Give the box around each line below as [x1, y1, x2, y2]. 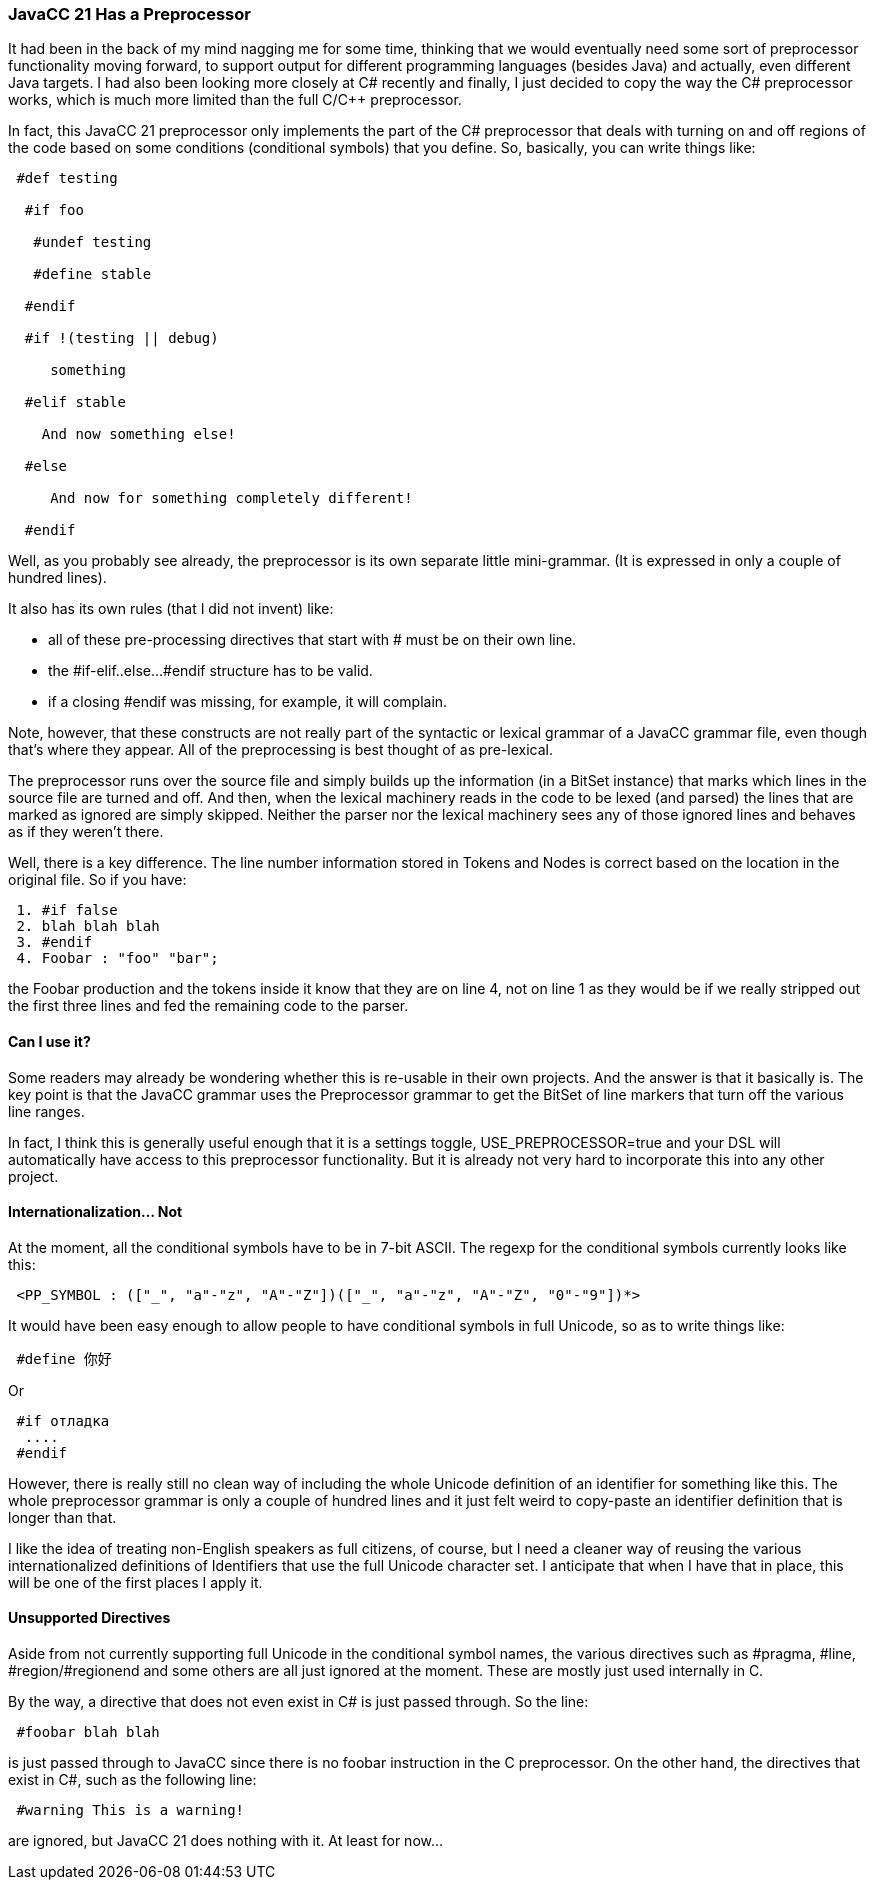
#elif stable [24, 394, 127, 411]
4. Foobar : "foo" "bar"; [16, 950, 219, 967]
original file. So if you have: [8, 871, 187, 889]
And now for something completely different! [50, 490, 413, 507]
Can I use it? [8, 1032, 91, 1050]
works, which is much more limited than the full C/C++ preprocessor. [8, 91, 462, 109]
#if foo [24, 202, 84, 219]
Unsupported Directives [8, 1609, 171, 1627]
